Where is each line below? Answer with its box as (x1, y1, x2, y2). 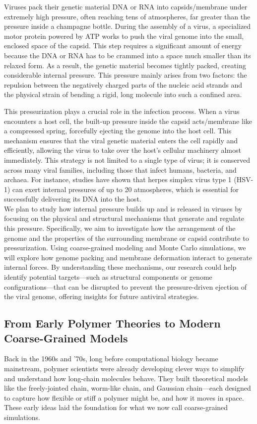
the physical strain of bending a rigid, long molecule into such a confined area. (4, 89, 242, 100)
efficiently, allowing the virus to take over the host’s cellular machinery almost (4, 145, 241, 155)
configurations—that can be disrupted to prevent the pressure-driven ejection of (4, 281, 247, 292)
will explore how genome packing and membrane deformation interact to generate (4, 252, 252, 262)
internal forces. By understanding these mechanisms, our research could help (4, 262, 237, 272)
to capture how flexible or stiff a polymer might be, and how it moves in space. (4, 392, 244, 403)
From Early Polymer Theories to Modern (4, 316, 221, 331)
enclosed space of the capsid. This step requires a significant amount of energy (4, 40, 242, 51)
